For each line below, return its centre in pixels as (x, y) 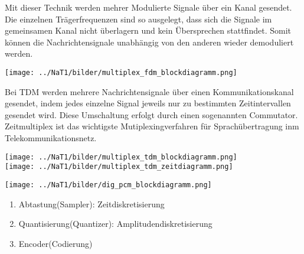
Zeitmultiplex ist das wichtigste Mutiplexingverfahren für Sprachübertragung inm (152, 126)
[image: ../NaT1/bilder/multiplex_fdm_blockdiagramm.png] (121, 72)
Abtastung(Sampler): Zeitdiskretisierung (91, 203)
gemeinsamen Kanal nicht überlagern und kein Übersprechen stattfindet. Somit (148, 30)
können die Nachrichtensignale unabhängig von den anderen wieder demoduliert (149, 42)
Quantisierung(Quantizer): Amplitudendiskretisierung (115, 224)
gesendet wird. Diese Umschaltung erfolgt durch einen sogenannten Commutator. (151, 114)
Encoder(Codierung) (55, 243)
